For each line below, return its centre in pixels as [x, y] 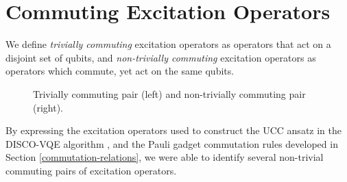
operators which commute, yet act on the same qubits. [120, 71]
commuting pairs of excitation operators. [91, 170]
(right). [48, 107]
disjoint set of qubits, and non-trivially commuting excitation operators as [161, 57]
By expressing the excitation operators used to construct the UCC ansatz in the [173, 130]
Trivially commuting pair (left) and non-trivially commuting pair [169, 93]
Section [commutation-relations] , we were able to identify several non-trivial [165, 157]
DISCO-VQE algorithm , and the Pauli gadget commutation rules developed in [172, 143]
